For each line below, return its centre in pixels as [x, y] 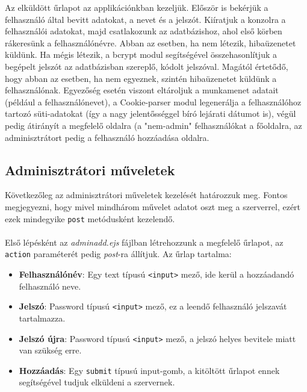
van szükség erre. [50, 350]
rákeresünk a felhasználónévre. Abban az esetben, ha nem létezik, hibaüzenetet [150, 42]
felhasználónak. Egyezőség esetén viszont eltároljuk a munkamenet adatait [142, 90]
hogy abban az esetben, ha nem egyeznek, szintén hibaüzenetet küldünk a [141, 78]
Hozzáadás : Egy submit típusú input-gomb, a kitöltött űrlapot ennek [149, 370]
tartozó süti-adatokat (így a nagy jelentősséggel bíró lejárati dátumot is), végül [150, 114]
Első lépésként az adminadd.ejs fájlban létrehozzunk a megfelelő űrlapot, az [144, 242]
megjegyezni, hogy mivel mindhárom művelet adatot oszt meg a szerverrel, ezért [153, 206]
